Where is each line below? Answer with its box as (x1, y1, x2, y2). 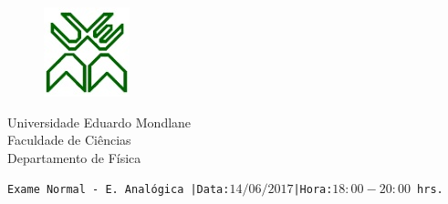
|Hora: (293, 183, 333, 197)
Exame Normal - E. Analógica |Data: (7, 183, 230, 197)
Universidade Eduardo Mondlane (7, 112, 192, 131)
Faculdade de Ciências (7, 130, 131, 149)
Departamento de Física (7, 148, 141, 167)
